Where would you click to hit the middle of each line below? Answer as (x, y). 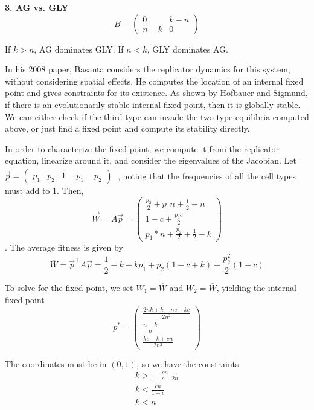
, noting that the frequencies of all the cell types (207, 175)
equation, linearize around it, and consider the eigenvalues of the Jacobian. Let (151, 160)
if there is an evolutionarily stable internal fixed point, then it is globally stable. (153, 104)
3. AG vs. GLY (37, 7)
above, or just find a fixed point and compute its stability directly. (127, 128)
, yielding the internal (256, 287)
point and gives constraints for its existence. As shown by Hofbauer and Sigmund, (156, 93)
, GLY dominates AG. (187, 49)
